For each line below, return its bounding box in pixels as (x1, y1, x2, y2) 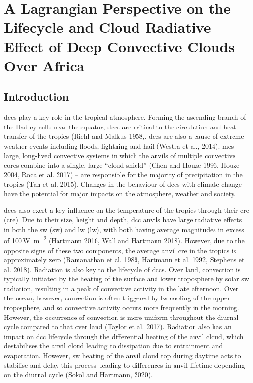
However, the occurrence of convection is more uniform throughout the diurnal (4, 312, 239, 322)
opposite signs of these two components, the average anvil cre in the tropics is (4, 245, 236, 255)
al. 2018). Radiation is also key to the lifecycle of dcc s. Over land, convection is (4, 264, 241, 274)
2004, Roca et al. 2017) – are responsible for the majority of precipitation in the (4, 169, 243, 179)
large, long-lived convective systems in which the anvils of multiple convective (4, 150, 235, 160)
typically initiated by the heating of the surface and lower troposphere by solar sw (4, 274, 249, 284)
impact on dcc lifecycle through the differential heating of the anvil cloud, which (4, 331, 244, 341)
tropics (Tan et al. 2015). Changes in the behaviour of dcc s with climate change (4, 179, 242, 189)
